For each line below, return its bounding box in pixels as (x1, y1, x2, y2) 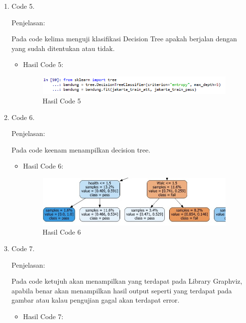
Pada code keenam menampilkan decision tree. (11, 144, 151, 154)
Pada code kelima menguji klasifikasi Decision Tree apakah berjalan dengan (11, 34, 237, 44)
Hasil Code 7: (23, 311, 64, 321)
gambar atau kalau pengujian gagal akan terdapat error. (11, 295, 179, 305)
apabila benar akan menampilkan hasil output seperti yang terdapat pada (11, 285, 232, 295)
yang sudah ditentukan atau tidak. (11, 43, 115, 53)
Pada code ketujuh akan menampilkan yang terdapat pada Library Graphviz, (11, 276, 243, 286)
